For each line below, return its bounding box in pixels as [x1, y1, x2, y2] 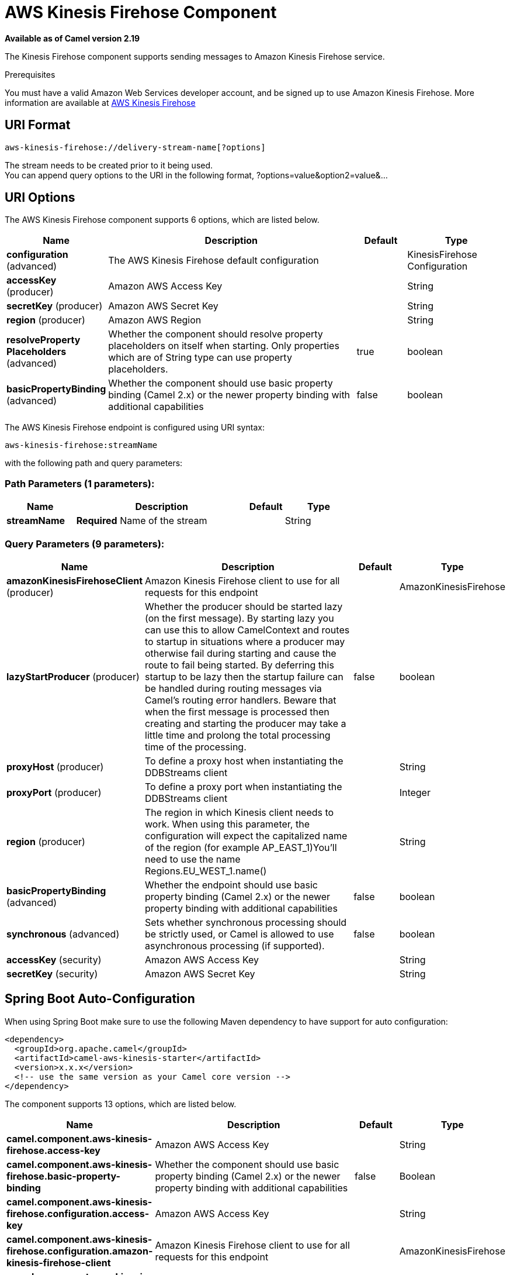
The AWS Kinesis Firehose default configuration [108, 254, 319, 267]
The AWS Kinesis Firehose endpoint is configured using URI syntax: [5, 422, 265, 433]
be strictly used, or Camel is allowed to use [145, 928, 334, 940]
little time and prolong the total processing [145, 729, 331, 741]
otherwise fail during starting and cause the [145, 647, 336, 659]
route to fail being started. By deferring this [145, 659, 334, 671]
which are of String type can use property [108, 352, 292, 364]
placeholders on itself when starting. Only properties [108, 340, 339, 352]
